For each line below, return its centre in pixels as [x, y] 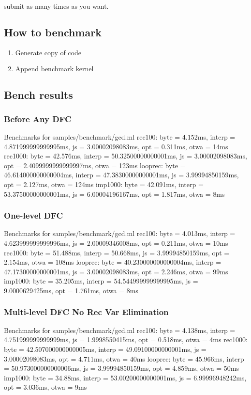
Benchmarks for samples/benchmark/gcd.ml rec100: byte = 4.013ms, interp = [120, 233]
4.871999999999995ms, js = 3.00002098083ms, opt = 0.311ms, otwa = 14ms [116, 146]
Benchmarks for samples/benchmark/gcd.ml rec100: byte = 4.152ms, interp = [120, 136]
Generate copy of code [48, 52]
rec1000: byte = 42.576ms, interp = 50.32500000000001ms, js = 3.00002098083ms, [125, 156]
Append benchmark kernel [54, 69]
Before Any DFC [38, 118]
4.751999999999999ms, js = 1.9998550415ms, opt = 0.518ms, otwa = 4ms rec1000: [126, 340]
